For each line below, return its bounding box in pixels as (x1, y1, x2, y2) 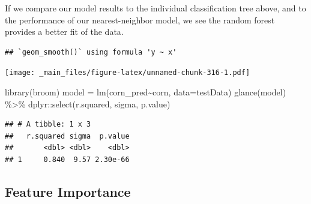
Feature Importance (5, 182, 131, 200)
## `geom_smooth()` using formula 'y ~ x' (5, 47, 177, 56)
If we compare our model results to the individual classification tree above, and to (5, 2, 306, 14)
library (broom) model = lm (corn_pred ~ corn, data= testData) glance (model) (5, 86, 286, 98)
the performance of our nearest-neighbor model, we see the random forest (5, 13, 275, 26)
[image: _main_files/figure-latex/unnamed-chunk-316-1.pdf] (5, 68, 250, 77)
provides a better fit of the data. (5, 25, 124, 38)
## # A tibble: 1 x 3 (5, 120, 91, 129)
